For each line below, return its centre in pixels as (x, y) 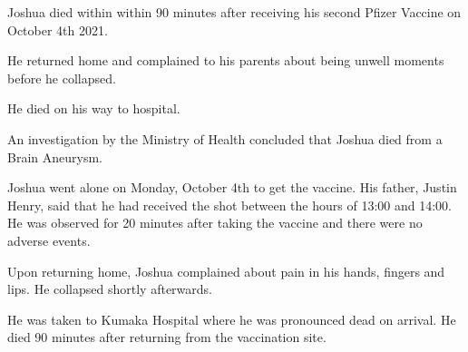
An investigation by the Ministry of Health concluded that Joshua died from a (225, 138)
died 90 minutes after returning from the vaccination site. (167, 337)
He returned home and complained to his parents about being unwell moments (226, 60)
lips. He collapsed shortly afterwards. (110, 289)
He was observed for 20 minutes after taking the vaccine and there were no (215, 223)
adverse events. (49, 240)
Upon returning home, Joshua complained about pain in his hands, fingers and (226, 271)
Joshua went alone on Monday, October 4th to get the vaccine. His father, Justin (232, 187)
